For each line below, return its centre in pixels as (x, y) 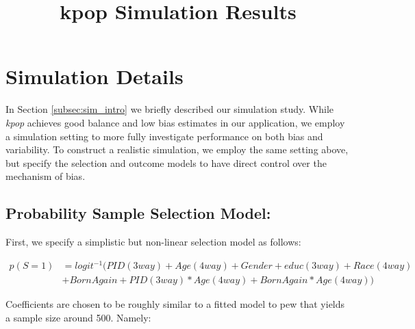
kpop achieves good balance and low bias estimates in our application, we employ (175, 122)
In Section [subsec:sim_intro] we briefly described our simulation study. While (169, 109)
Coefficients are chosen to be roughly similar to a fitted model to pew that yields (175, 304)
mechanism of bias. (46, 176)
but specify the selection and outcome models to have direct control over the (166, 162)
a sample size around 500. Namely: (78, 317)
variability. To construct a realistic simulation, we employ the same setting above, (177, 149)
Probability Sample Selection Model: (138, 213)
